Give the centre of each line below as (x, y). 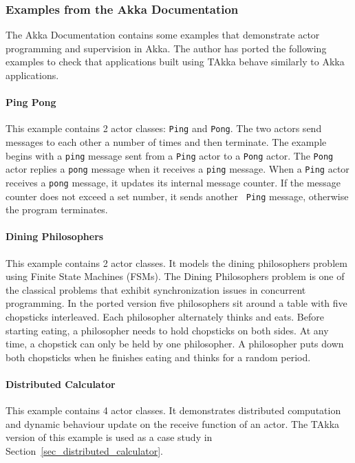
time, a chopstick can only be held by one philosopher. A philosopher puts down (175, 344)
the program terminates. (57, 209)
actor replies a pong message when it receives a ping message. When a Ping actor (177, 169)
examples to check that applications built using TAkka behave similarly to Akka (175, 62)
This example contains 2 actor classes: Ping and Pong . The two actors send (164, 128)
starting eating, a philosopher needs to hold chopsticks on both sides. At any (167, 330)
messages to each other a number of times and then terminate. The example (166, 142)
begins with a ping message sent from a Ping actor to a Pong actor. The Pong (170, 155)
